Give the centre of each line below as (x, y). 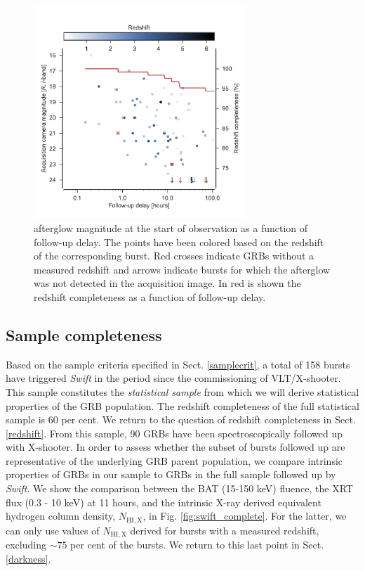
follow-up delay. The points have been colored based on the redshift (179, 242)
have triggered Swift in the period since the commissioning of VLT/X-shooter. (173, 378)
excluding (26, 545)
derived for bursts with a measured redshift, (225, 530)
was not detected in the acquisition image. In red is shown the (167, 283)
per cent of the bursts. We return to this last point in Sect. (197, 545)
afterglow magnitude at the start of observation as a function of (171, 227)
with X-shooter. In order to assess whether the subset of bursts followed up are (175, 447)
